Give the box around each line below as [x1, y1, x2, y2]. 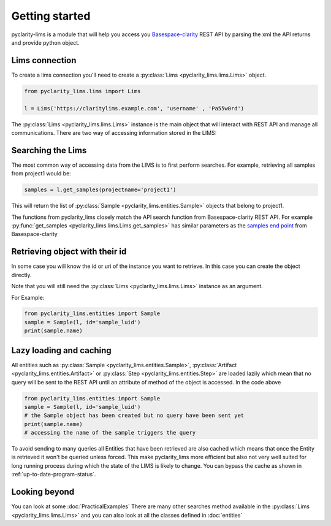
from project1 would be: [11, 170, 72, 177]
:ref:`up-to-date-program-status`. [11, 471, 96, 478]
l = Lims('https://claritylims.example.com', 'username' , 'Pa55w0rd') [24, 105, 245, 112]
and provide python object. [11, 39, 80, 46]
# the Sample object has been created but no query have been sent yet [24, 412, 245, 419]
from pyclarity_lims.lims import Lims [24, 88, 141, 94]
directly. [11, 271, 32, 278]
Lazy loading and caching [11, 345, 112, 356]
